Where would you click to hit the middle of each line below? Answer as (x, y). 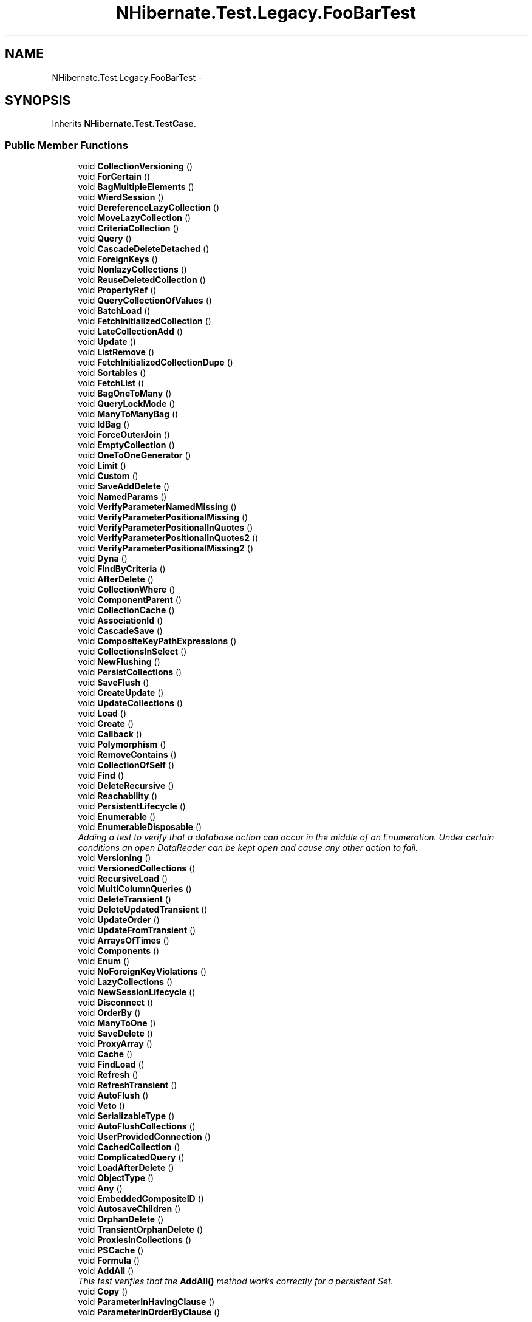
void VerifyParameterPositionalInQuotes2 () (168, 538)
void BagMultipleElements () (136, 187)
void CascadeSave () (120, 631)
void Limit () (102, 466)
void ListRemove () (116, 352)
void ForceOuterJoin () (124, 435)
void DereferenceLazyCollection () (149, 208)
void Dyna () (103, 559)
